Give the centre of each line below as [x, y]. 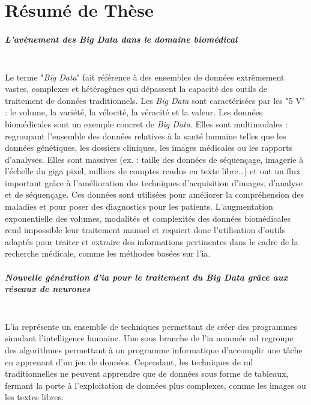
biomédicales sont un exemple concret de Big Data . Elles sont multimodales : [146, 123]
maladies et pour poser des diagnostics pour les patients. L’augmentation [139, 206]
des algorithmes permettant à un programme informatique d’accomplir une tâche [154, 349]
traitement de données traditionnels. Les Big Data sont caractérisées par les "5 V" [155, 100]
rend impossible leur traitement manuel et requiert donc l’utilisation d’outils [145, 230]
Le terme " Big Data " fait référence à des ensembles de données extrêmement [145, 77]
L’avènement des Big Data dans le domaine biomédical [121, 39]
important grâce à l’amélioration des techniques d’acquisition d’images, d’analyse [154, 182]
